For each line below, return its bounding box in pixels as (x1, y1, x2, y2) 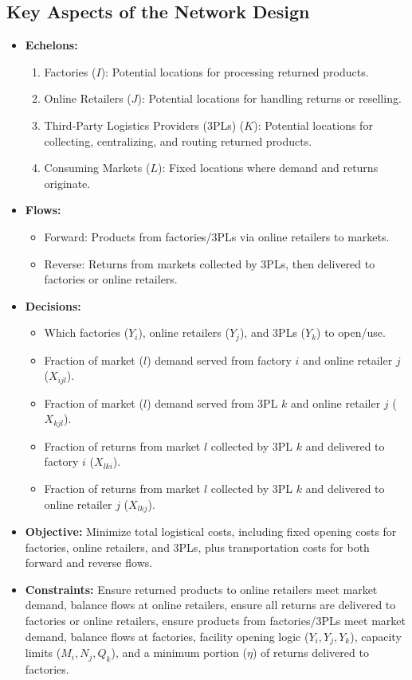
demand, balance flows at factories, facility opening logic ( (25, 627, 309, 644)
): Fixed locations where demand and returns (157, 159, 379, 176)
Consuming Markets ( (44, 159, 151, 176)
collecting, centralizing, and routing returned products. (44, 132, 312, 149)
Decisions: (25, 297, 81, 314)
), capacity (350, 627, 402, 644)
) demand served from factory (147, 351, 292, 368)
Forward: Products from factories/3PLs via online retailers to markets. (44, 228, 390, 244)
